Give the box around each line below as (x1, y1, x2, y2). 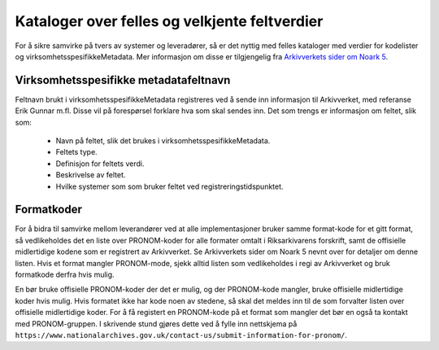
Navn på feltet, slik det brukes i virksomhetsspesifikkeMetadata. (55, 136, 271, 146)
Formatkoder (15, 203, 83, 217)
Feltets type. (55, 147, 98, 157)
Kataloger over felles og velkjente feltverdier (15, 12, 324, 30)
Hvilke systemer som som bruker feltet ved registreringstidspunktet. (55, 182, 284, 191)
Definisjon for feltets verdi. (55, 159, 145, 168)
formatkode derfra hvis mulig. (15, 269, 115, 280)
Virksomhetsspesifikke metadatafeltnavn (15, 73, 231, 87)
